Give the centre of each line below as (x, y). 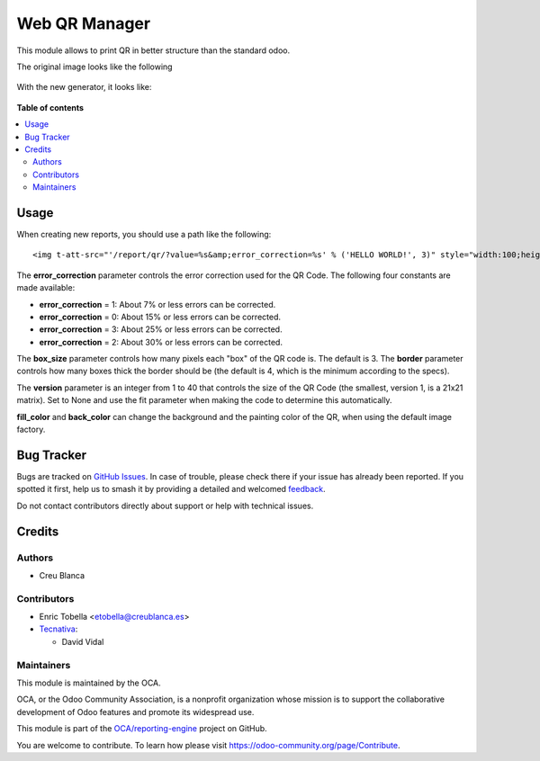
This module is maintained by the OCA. (89, 683)
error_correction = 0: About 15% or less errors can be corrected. (160, 317)
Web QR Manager (84, 23)
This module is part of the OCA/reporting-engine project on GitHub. (142, 729)
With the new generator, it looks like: (84, 87)
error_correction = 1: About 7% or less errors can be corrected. (157, 304)
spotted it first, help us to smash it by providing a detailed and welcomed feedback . (171, 489)
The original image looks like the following (94, 67)
